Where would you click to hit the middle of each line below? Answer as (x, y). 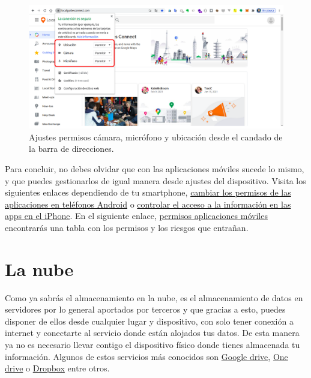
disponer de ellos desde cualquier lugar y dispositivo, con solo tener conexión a (149, 321)
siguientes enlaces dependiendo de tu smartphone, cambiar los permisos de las (148, 192)
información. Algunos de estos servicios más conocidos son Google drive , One (146, 356)
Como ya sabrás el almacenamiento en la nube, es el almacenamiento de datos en (154, 297)
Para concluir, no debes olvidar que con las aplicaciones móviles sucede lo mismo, (155, 168)
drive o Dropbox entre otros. (57, 368)
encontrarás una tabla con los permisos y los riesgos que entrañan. (127, 227)
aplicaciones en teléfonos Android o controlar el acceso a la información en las (148, 204)
